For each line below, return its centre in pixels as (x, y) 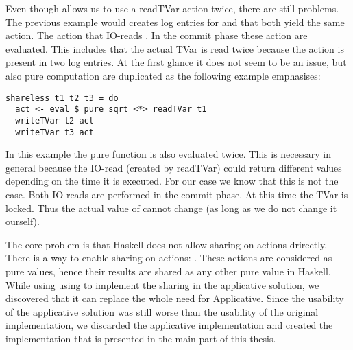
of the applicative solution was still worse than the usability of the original (162, 311)
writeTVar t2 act (54, 120)
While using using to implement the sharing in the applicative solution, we (162, 284)
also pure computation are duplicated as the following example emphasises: (163, 75)
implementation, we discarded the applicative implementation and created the (169, 325)
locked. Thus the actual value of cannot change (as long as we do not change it (171, 208)
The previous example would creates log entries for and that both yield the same (175, 22)
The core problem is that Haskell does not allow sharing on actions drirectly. (167, 244)
